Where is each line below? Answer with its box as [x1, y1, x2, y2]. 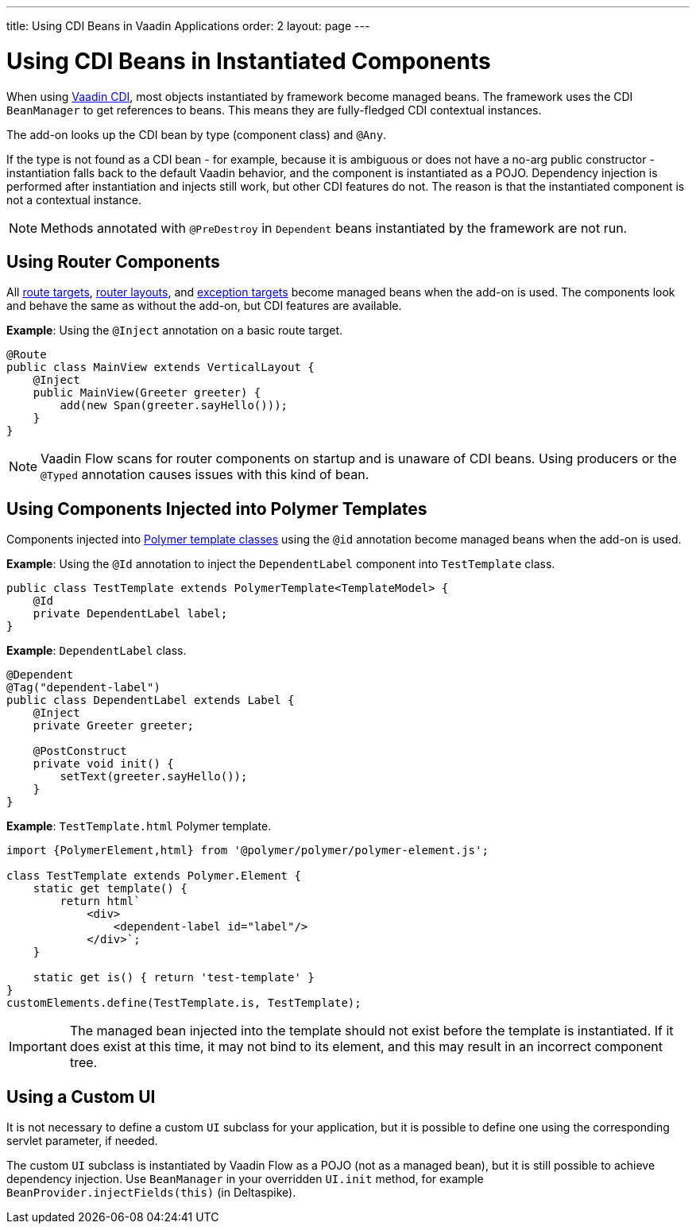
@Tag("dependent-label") [6, 681, 160, 694]
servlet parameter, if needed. [6, 1134, 158, 1148]
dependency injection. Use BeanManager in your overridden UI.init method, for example [6, 1172, 484, 1186]
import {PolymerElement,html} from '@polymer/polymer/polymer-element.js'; [6, 844, 489, 857]
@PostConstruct [33, 745, 127, 758]
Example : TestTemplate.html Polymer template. [6, 819, 272, 834]
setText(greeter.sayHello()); [60, 770, 248, 783]
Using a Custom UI [6, 1086, 156, 1107]
